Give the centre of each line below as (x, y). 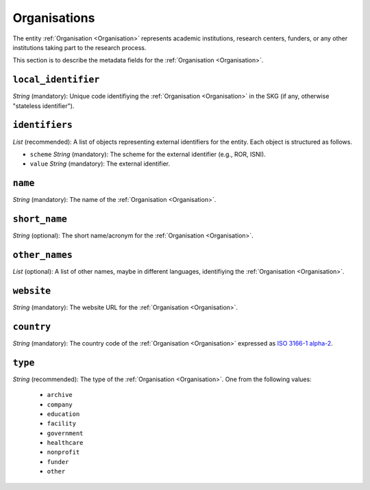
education (63, 414)
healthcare (65, 443)
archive (60, 395)
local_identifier (56, 80)
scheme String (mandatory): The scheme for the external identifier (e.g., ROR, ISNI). (148, 154)
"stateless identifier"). (44, 105)
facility (62, 424)
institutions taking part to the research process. (79, 47)
